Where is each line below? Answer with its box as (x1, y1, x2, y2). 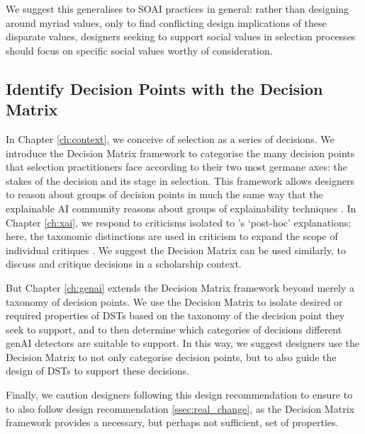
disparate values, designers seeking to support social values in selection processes (6, 29, 356, 44)
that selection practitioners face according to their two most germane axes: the (6, 159, 347, 174)
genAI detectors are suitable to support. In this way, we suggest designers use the (6, 336, 359, 350)
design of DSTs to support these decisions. (6, 363, 189, 378)
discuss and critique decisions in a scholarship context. (6, 256, 242, 271)
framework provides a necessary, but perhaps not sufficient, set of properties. (6, 415, 339, 430)
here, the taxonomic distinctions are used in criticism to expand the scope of (6, 229, 338, 244)
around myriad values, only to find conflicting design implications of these (6, 15, 327, 30)
